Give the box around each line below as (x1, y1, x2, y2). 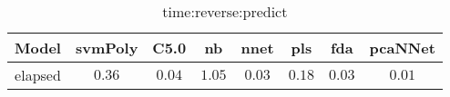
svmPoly (75, 37, 138, 58)
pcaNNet (369, 37, 435, 58)
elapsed (15, 64, 61, 85)
